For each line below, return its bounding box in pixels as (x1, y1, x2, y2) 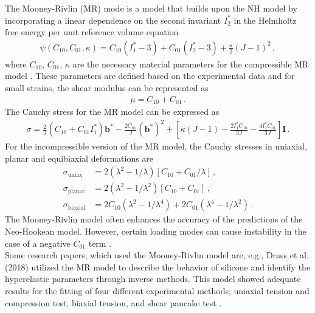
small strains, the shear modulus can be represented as (5, 81, 209, 94)
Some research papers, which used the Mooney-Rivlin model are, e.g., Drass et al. (5, 249, 309, 261)
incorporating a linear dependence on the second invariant (5, 13, 221, 26)
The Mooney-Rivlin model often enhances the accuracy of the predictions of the (5, 213, 303, 225)
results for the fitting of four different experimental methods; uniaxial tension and (5, 284, 310, 297)
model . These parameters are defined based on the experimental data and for (5, 69, 295, 82)
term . (88, 236, 112, 249)
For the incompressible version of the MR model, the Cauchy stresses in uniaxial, (5, 140, 307, 153)
